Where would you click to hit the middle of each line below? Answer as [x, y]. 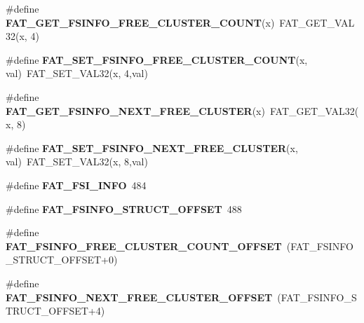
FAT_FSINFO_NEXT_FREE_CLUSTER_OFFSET [139, 297]
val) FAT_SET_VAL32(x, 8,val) [77, 161]
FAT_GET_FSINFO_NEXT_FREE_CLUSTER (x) [135, 110]
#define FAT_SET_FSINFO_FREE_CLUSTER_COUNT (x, [157, 59]
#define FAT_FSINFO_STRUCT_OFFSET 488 [124, 208]
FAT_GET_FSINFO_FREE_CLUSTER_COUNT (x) [140, 22]
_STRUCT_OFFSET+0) [62, 260]
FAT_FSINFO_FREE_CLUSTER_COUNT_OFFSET [144, 246]
